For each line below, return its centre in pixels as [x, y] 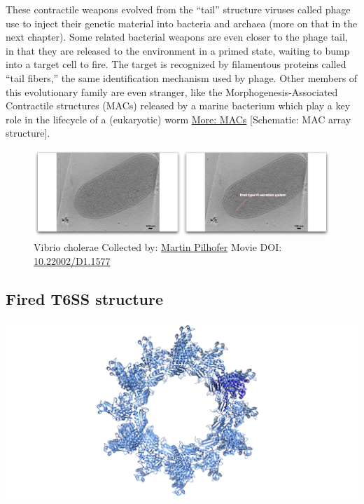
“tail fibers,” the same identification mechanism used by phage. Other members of [182, 77]
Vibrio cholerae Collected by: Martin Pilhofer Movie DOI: [158, 246]
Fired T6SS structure [84, 298]
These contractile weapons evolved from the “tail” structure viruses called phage [178, 9]
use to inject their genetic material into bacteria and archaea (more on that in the [182, 23]
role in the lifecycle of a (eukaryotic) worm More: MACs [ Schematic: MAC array [178, 119]
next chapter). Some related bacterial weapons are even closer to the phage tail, [177, 37]
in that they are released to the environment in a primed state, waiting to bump [178, 50]
